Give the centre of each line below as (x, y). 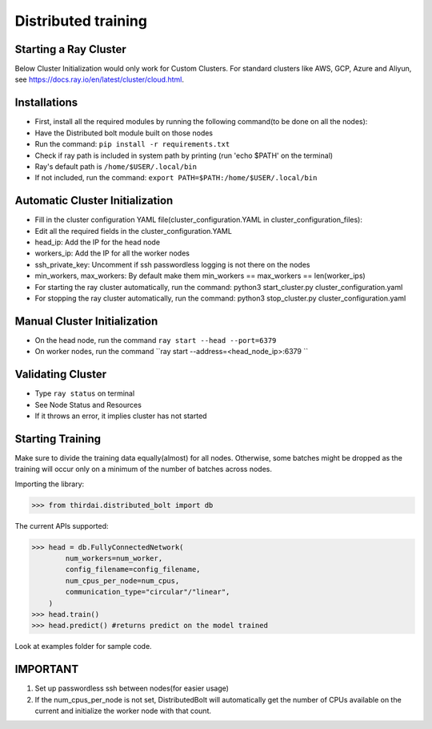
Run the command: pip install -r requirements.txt (132, 144)
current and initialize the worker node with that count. (123, 711)
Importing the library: (50, 484)
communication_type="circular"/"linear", (148, 592)
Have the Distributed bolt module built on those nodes (124, 133)
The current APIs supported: (62, 526)
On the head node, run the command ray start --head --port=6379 (156, 340)
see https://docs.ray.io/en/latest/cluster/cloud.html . (99, 79)
